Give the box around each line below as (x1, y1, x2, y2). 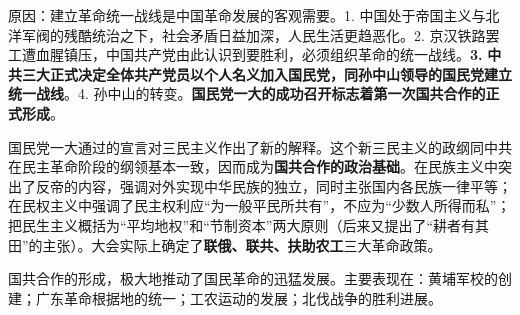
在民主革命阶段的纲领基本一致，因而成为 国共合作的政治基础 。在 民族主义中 (8, 156, 498, 177)
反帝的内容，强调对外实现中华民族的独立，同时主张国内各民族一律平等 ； (35, 175, 512, 196)
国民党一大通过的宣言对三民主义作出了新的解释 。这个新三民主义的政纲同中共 (8, 136, 512, 157)
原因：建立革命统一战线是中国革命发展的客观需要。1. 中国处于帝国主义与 (8, 5, 486, 25)
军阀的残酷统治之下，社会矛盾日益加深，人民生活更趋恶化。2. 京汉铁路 (21, 24, 486, 45)
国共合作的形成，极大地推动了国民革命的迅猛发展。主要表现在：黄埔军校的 (8, 268, 498, 289)
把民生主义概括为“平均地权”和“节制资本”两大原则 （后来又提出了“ (8, 214, 434, 235)
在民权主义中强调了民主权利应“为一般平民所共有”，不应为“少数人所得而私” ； (8, 195, 511, 216)
